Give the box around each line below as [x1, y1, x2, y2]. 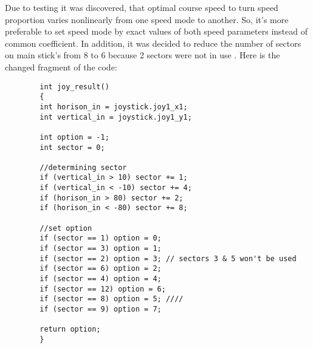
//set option [40, 223, 92, 233]
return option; [40, 325, 101, 334]
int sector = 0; [40, 143, 105, 152]
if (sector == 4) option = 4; [40, 275, 162, 284]
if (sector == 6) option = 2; [40, 264, 162, 273]
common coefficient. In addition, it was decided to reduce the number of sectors [5, 36, 301, 49]
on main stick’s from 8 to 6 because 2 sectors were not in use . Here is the [5, 49, 280, 61]
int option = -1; [40, 132, 109, 142]
